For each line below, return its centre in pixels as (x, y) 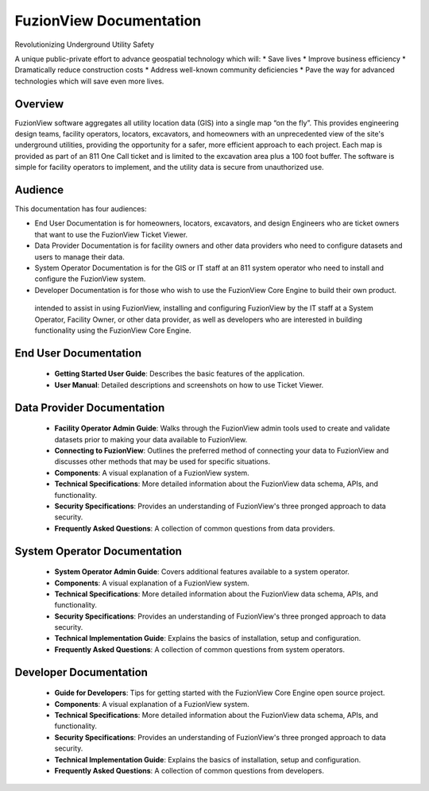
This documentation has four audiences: (81, 209)
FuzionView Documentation (108, 21)
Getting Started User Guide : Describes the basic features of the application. (180, 374)
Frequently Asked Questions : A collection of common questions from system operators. (200, 649)
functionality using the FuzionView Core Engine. (113, 330)
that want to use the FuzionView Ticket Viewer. (111, 234)
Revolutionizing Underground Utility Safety (85, 44)
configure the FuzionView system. (90, 279)
